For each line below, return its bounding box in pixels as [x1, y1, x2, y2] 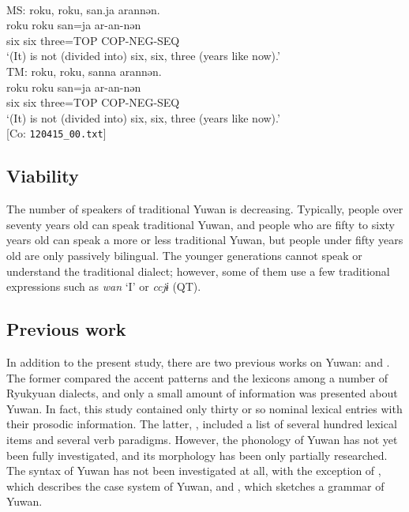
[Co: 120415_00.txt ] [6, 125, 107, 141]
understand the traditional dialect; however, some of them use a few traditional [6, 262, 390, 279]
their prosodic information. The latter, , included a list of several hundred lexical [6, 416, 397, 432]
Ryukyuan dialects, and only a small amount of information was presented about [6, 385, 398, 401]
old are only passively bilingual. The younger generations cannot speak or [6, 247, 362, 263]
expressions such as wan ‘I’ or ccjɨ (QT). [6, 278, 201, 295]
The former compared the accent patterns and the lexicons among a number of [6, 369, 388, 386]
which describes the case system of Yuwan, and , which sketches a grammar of [6, 477, 385, 494]
